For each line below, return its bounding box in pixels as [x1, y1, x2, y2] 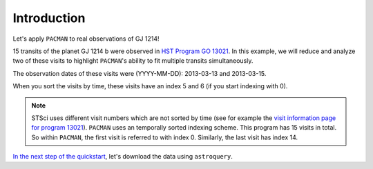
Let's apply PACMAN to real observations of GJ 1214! [12, 34, 160, 43]
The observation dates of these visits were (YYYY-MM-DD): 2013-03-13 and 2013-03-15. [12, 69, 267, 77]
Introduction [12, 10, 86, 26]
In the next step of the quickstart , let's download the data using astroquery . [12, 152, 233, 161]
